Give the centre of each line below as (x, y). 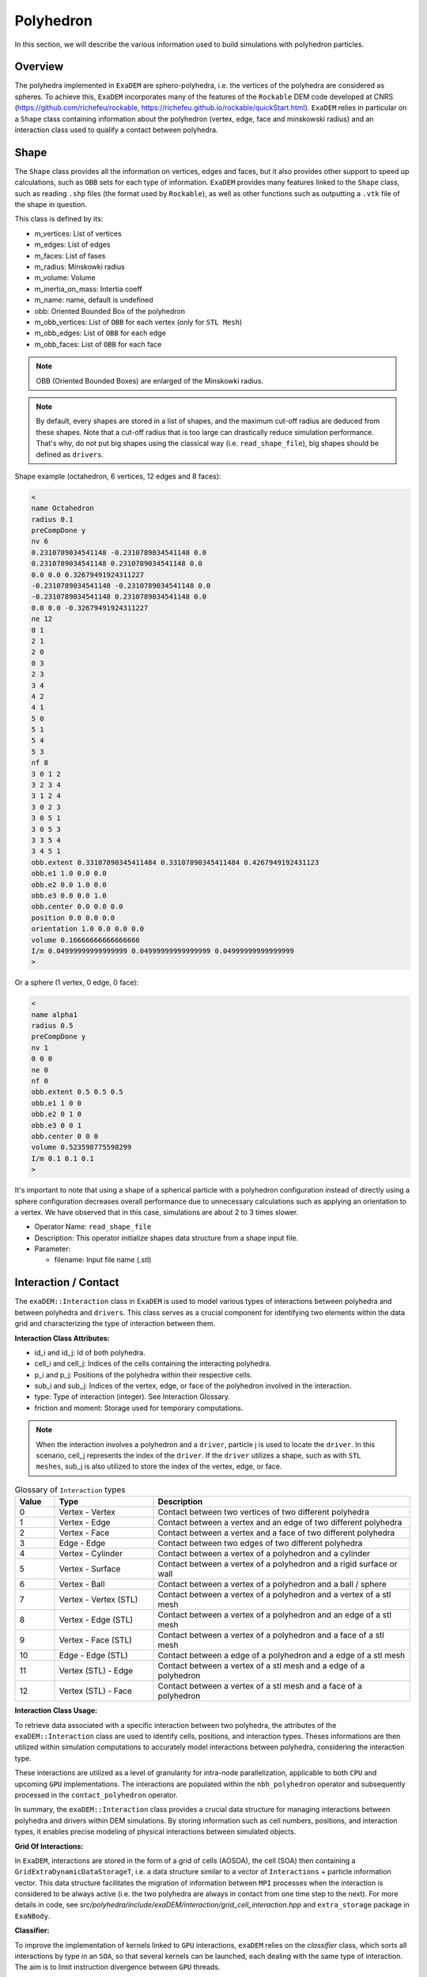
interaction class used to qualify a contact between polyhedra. (116, 130)
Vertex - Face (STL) (95, 1640)
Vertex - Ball (82, 1584)
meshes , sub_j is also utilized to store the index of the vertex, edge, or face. (159, 1466)
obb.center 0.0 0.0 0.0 (77, 907)
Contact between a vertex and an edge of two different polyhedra (280, 1522)
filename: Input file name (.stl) (103, 1260)
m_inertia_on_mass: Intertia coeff (88, 289)
